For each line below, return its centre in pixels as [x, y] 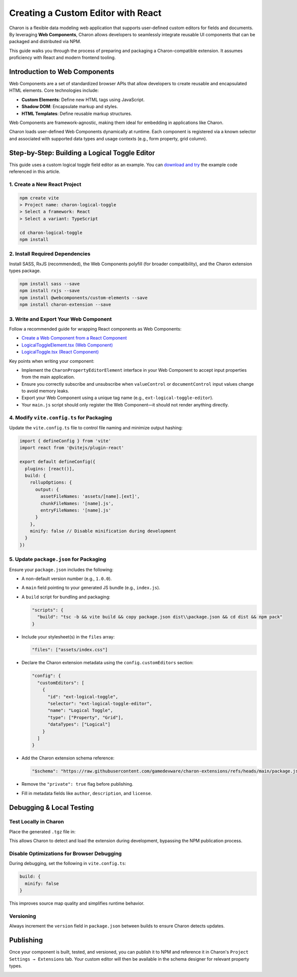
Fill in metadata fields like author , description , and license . [87, 793]
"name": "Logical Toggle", [80, 711]
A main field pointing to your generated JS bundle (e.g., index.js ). [91, 588]
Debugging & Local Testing [51, 807]
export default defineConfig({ [58, 462]
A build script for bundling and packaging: [66, 597]
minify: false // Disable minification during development [103, 531]
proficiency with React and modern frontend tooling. [62, 57]
